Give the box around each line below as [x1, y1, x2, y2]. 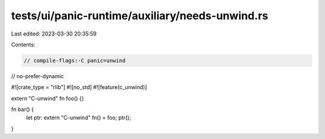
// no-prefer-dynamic [11, 72, 64, 79]
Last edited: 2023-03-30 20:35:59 [11, 30, 97, 37]
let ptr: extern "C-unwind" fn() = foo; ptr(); [26, 114, 131, 122]
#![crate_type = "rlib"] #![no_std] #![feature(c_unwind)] [11, 84, 147, 91]
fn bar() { [11, 106, 34, 113]
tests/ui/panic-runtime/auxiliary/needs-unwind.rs [11, 9, 268, 22]
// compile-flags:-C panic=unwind [23, 57, 126, 64]
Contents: [11, 41, 36, 48]
